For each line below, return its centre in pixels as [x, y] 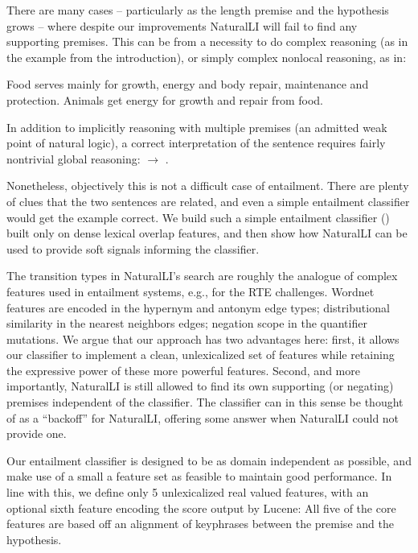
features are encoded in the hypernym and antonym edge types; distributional [198, 307]
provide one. [37, 433]
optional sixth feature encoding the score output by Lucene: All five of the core [201, 508]
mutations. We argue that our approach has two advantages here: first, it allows [203, 338]
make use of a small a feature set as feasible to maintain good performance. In [199, 476]
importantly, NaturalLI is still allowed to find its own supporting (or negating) [200, 386]
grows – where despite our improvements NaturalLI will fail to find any [182, 25]
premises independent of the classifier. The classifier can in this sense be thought [205, 402]
